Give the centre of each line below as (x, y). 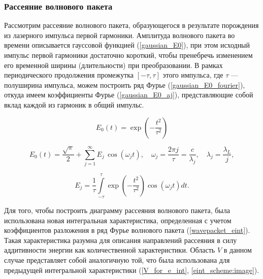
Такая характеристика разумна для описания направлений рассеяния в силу (121, 240)
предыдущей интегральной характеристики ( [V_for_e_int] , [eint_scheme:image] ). (132, 270)
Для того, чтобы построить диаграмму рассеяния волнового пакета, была (117, 210)
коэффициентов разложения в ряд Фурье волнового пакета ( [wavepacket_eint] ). (127, 230)
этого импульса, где (193, 75)
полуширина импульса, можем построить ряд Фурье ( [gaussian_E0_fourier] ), (125, 84)
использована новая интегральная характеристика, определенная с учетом (118, 220)
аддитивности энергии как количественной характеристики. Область (110, 250)
